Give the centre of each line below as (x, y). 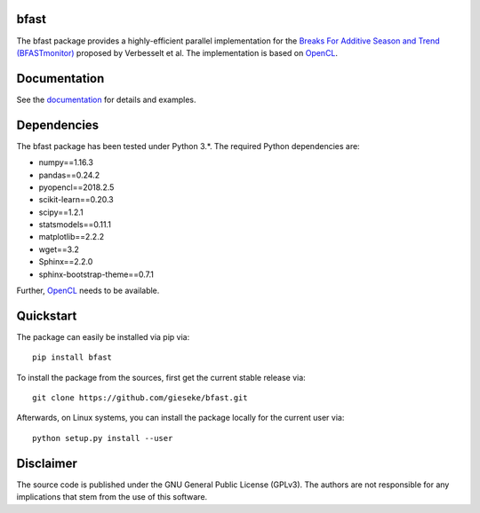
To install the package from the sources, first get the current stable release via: (161, 377)
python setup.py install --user (103, 438)
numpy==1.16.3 (66, 162)
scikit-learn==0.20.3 (76, 200)
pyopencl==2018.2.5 (76, 187)
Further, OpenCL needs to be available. (88, 291)
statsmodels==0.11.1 (75, 225)
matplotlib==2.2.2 (72, 237)
